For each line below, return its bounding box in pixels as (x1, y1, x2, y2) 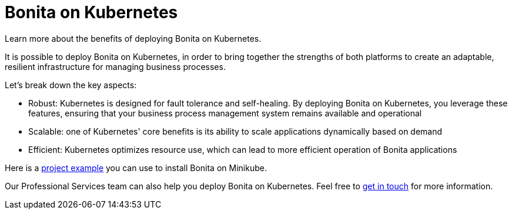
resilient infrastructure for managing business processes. (5, 61, 226, 72)
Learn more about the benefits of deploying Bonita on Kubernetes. (5, 33, 262, 44)
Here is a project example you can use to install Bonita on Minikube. (5, 162, 267, 173)
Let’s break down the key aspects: (5, 79, 137, 90)
